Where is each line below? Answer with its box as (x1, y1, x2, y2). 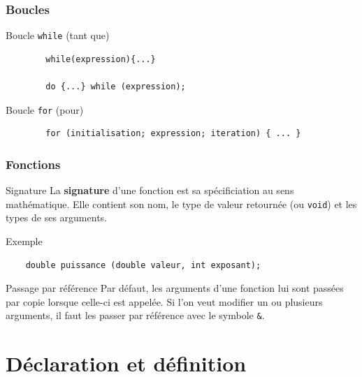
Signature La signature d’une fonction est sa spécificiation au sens (6, 183, 294, 198)
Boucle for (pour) (6, 102, 84, 117)
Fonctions (6, 155, 61, 172)
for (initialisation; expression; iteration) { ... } (45, 128, 301, 139)
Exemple (6, 233, 43, 248)
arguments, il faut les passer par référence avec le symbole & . (6, 308, 265, 323)
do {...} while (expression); (45, 82, 186, 92)
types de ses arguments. (6, 210, 107, 225)
